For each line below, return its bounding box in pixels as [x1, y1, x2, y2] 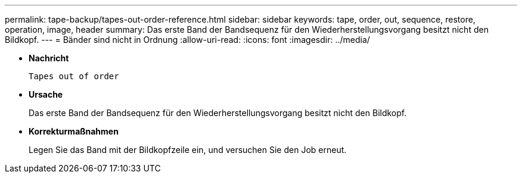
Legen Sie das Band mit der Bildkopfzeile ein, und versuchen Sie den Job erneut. [29, 145, 347, 155]
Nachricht [29, 53, 69, 63]
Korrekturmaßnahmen [29, 126, 119, 136]
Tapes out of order [29, 71, 119, 81]
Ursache [29, 89, 63, 99]
